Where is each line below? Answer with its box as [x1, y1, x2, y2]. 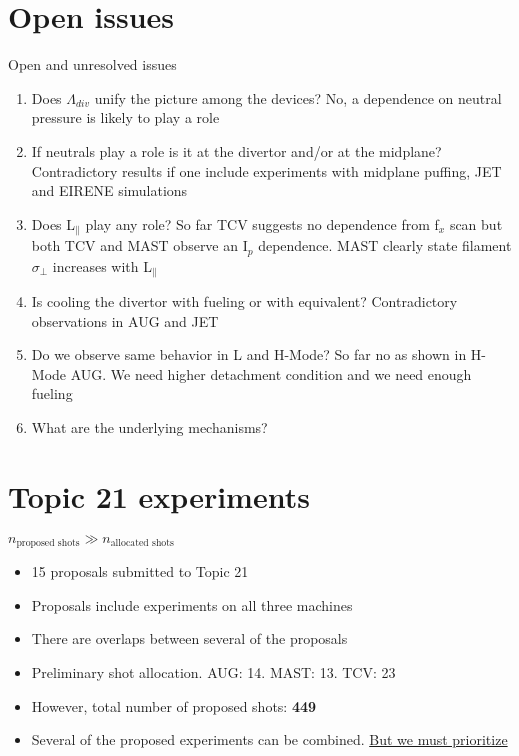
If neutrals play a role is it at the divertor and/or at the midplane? [31, 140, 442, 161]
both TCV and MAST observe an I [31, 235, 248, 256]
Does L [31, 213, 76, 234]
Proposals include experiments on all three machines [31, 594, 353, 615]
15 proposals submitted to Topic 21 [31, 561, 249, 582]
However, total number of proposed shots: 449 [31, 695, 317, 716]
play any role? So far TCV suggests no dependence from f [85, 213, 439, 234]
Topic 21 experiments [8, 475, 310, 516]
